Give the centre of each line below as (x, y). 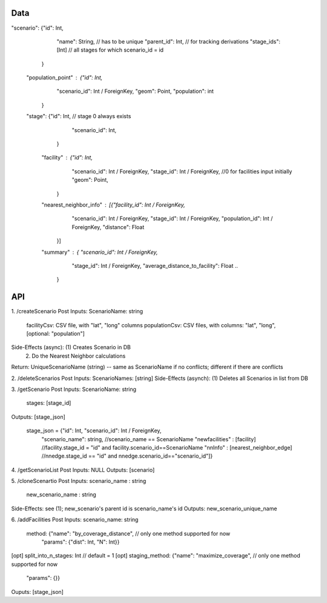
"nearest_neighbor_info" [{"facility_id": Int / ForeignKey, (114, 205)
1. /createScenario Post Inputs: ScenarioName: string (77, 311)
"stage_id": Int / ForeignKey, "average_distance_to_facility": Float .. (155, 265)
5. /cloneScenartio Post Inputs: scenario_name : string (79, 481)
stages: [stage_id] (49, 403)
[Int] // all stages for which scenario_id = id (110, 50)
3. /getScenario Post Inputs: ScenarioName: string (74, 389)
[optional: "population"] (55, 334)
